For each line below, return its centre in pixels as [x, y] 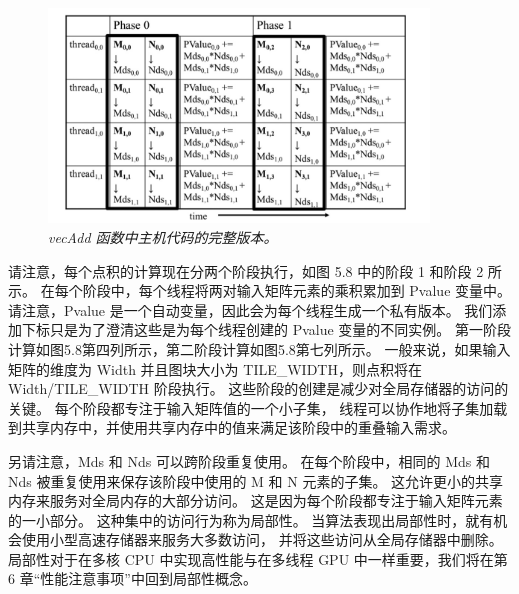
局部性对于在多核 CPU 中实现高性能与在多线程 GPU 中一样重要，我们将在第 [258, 558]
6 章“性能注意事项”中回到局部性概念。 [132, 578]
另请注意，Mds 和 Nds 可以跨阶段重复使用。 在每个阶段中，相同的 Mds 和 [249, 460]
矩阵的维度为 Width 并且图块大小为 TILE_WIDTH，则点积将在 [215, 368]
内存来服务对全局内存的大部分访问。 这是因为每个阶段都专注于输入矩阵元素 [255, 500]
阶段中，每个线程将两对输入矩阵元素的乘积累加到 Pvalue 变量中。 [297, 290]
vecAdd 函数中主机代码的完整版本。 [163, 236]
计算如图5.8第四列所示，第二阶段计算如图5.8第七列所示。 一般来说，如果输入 [259, 348]
